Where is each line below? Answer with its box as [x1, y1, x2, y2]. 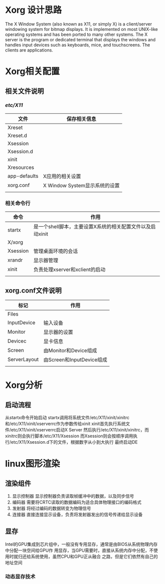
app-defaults [7, 172, 38, 179]
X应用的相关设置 [43, 173, 81, 180]
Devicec [7, 337, 27, 344]
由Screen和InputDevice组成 [43, 356, 108, 363]
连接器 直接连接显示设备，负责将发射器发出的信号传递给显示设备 [12, 511, 143, 517]
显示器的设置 [43, 328, 73, 335]
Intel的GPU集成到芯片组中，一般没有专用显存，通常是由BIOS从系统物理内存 [5, 541, 158, 547]
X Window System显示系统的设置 [43, 182, 120, 189]
